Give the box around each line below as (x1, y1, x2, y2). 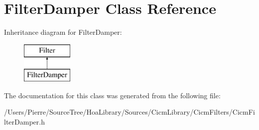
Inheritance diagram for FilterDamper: (4, 27, 122, 37)
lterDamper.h (4, 117, 45, 127)
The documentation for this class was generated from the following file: (4, 90, 221, 100)
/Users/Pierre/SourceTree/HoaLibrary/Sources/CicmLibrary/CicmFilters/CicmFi (4, 107, 255, 117)
